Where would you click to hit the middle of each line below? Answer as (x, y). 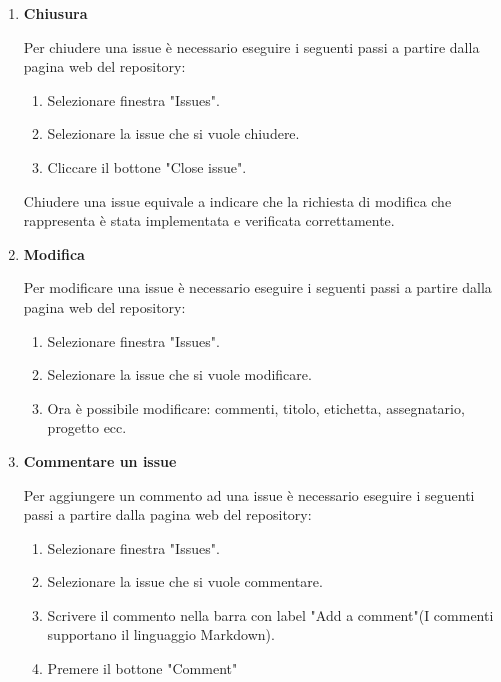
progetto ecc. (87, 427)
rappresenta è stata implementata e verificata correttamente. (209, 220)
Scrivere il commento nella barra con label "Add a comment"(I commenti (270, 614)
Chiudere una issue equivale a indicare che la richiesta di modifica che (237, 200)
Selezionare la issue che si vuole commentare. (185, 581)
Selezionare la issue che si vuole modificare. (179, 374)
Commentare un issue (100, 460)
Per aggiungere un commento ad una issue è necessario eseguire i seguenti (249, 494)
